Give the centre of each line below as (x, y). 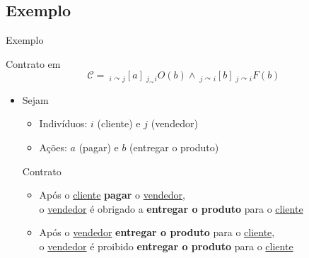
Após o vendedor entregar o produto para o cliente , (157, 232)
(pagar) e (99, 147)
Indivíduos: (63, 123)
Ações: (53, 147)
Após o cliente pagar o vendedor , (112, 195)
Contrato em (33, 63)
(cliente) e (119, 123)
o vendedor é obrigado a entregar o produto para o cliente (171, 208)
